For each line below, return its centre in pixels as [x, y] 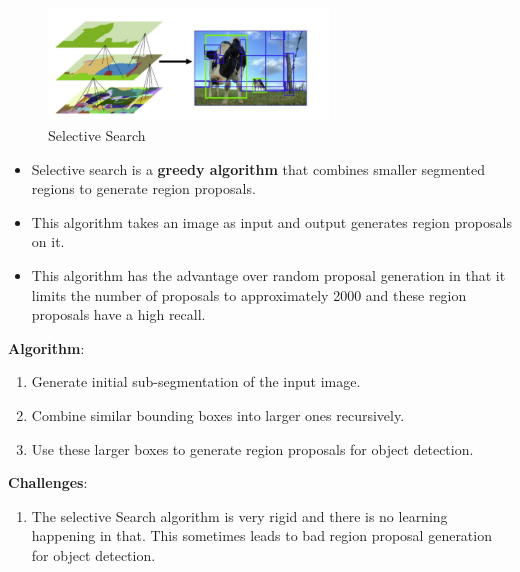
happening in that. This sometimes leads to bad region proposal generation [261, 535]
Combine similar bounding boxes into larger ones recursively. [218, 414]
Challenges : [48, 482]
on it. [48, 241]
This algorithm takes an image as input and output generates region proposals [271, 221]
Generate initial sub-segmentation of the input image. [196, 381]
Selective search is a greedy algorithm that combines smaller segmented [258, 168]
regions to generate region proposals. [143, 188]
